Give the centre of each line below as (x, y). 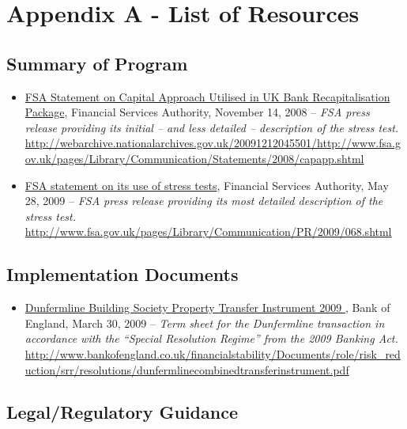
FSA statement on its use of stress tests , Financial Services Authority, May (207, 185)
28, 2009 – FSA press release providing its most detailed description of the (204, 201)
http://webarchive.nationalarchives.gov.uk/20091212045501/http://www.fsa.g (213, 143)
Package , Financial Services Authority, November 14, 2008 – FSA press (197, 112)
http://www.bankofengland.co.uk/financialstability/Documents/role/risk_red (213, 353)
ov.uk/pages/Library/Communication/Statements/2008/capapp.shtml (194, 158)
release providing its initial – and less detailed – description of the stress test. (212, 127)
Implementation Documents (122, 274)
